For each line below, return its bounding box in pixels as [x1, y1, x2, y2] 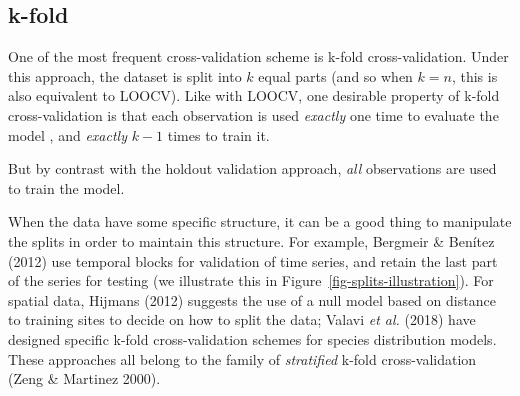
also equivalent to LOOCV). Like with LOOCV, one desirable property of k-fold [8, 85, 500, 106]
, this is [451, 65, 498, 86]
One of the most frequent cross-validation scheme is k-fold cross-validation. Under [8, 46, 509, 67]
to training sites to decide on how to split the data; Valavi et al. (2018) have [8, 309, 476, 330]
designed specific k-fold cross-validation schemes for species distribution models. [8, 328, 497, 349]
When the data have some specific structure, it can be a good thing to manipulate [8, 211, 512, 232]
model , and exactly [8, 124, 127, 145]
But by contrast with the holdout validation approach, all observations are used [8, 158, 497, 179]
